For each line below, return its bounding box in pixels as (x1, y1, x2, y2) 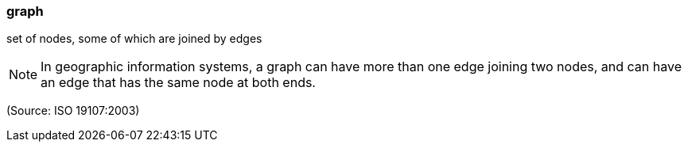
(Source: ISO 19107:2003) (6, 104, 140, 118)
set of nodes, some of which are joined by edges (6, 32, 262, 46)
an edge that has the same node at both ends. (41, 74, 316, 91)
